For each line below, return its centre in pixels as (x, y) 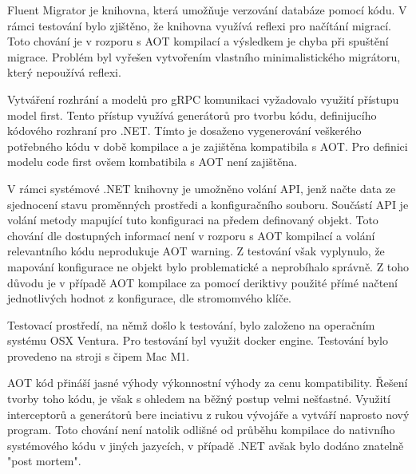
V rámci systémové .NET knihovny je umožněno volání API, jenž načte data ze (202, 188)
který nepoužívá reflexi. (64, 72)
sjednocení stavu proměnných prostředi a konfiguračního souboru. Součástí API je (208, 204)
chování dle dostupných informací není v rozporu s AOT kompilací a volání (191, 235)
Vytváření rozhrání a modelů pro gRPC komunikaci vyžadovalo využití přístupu (203, 99)
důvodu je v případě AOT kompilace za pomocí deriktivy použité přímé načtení (202, 282)
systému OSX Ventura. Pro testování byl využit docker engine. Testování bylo (198, 340)
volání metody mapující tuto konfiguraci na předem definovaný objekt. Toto (193, 220)
